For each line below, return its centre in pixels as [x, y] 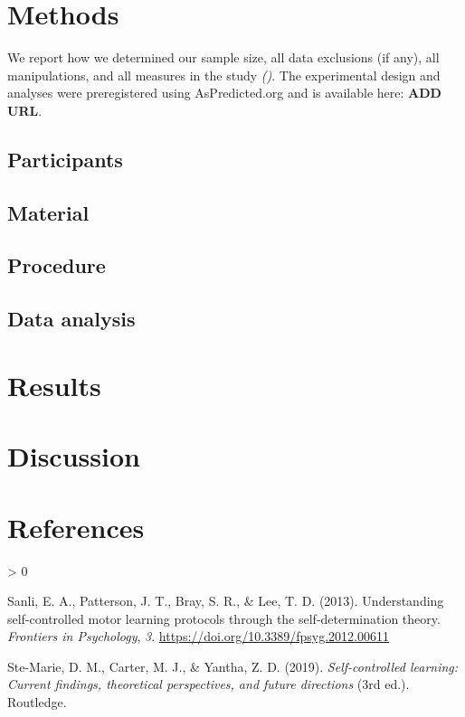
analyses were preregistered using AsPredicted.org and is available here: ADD [224, 93]
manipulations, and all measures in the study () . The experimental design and [224, 75]
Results [54, 385]
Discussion [74, 456]
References [76, 527]
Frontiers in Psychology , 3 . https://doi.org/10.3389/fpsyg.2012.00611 [198, 636]
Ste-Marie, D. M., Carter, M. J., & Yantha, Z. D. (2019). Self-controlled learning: [233, 666]
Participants [65, 159]
